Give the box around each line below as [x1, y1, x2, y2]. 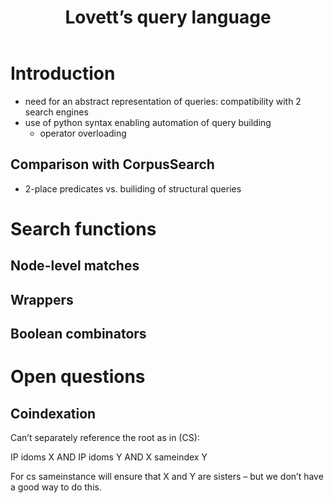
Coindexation [10, 405, 97, 422]
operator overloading [39, 127, 127, 139]
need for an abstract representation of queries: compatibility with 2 [24, 95, 302, 107]
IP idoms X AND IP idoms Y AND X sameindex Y [10, 451, 208, 463]
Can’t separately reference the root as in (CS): [10, 432, 200, 444]
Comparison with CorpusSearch [10, 156, 215, 173]
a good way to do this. [10, 481, 102, 493]
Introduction [10, 62, 116, 85]
